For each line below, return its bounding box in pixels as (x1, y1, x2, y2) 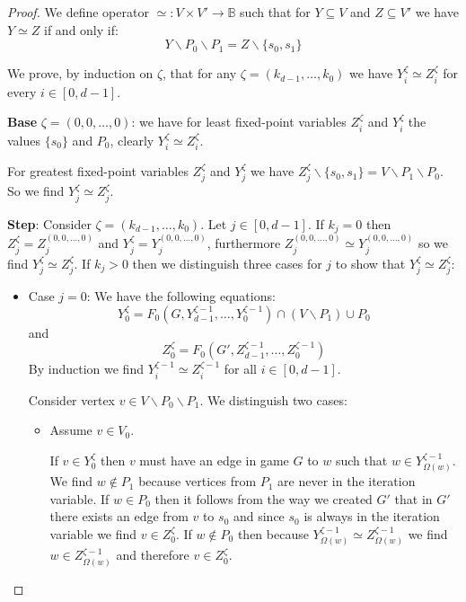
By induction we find (28, 359, 144, 378)
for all (224, 359, 257, 378)
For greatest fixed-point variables (7, 162, 189, 181)
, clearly (110, 130, 154, 149)
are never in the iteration (277, 472, 416, 491)
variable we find (49, 525, 137, 543)
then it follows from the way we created (154, 489, 373, 508)
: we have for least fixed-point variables (131, 112, 347, 131)
